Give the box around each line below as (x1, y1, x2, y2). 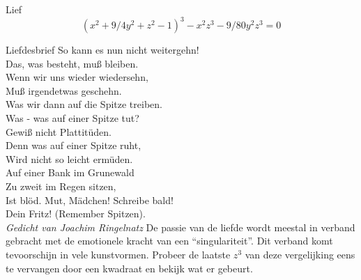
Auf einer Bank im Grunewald (6, 165, 135, 180)
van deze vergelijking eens (245, 247, 355, 261)
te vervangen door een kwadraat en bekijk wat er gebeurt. (6, 260, 253, 275)
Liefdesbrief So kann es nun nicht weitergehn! (6, 42, 199, 57)
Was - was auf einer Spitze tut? (6, 111, 139, 125)
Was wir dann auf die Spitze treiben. (6, 97, 162, 111)
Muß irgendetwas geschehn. (6, 83, 122, 98)
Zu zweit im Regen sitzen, (6, 179, 116, 194)
